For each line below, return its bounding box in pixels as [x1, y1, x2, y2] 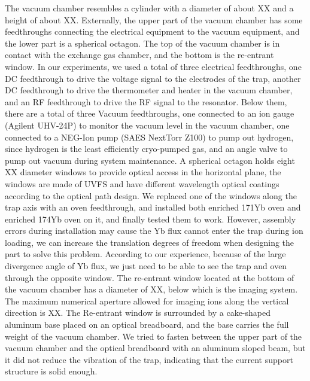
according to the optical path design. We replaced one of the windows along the [5, 189, 297, 202]
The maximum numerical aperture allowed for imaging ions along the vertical [5, 294, 289, 307]
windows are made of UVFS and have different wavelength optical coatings [5, 177, 279, 190]
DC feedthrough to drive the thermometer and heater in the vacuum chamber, [5, 84, 293, 96]
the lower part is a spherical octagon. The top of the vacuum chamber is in [5, 36, 280, 49]
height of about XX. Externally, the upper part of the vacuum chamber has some [5, 13, 303, 26]
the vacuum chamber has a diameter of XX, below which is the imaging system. [5, 283, 298, 295]
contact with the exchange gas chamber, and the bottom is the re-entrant [5, 48, 274, 61]
